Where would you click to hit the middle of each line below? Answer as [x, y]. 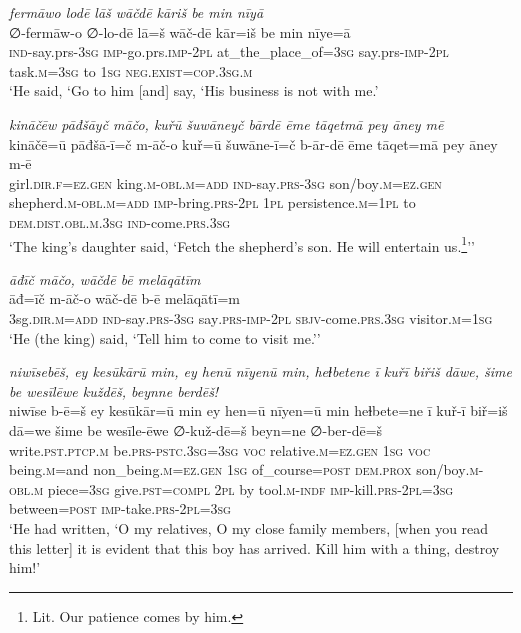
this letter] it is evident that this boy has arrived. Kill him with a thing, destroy [254, 547]
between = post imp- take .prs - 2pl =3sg [120, 508]
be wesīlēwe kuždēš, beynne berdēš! [114, 390]
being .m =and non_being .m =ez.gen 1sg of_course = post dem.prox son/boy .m [244, 469]
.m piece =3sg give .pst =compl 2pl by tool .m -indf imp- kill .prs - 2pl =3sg [242, 488]
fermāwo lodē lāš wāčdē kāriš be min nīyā [136, 12]
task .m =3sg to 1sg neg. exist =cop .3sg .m [131, 70]
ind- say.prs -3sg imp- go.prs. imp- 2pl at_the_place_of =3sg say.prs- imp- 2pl [229, 51]
